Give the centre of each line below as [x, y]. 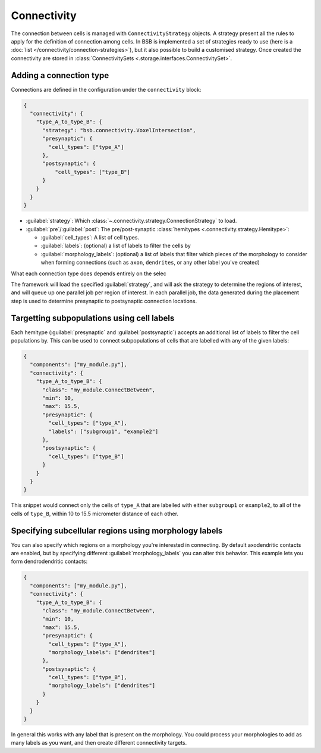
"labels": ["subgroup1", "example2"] [103, 431]
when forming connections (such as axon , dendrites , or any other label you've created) [150, 263]
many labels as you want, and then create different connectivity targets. [99, 743]
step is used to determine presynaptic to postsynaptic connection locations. [104, 301]
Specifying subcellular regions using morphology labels [117, 530]
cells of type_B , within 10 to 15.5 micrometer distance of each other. [95, 514]
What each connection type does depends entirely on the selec [89, 273]
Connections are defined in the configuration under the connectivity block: [106, 89]
